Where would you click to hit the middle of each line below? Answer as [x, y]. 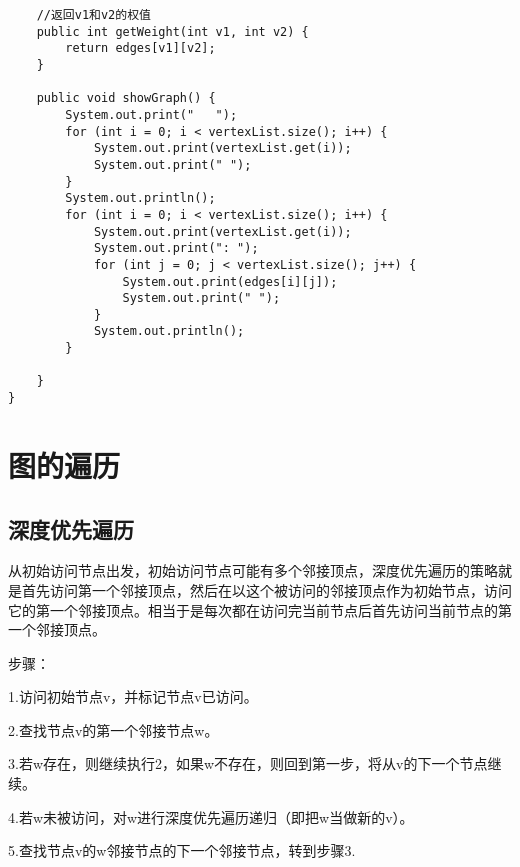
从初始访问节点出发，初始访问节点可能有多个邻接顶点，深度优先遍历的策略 [253, 570]
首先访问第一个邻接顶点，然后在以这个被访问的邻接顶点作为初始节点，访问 [266, 589]
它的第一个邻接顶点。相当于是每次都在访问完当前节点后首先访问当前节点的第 [260, 609]
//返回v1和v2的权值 [93, 15]
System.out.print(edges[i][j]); [230, 281]
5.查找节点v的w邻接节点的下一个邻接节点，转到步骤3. [182, 850]
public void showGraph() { [126, 98]
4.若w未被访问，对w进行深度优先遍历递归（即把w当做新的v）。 [211, 816]
